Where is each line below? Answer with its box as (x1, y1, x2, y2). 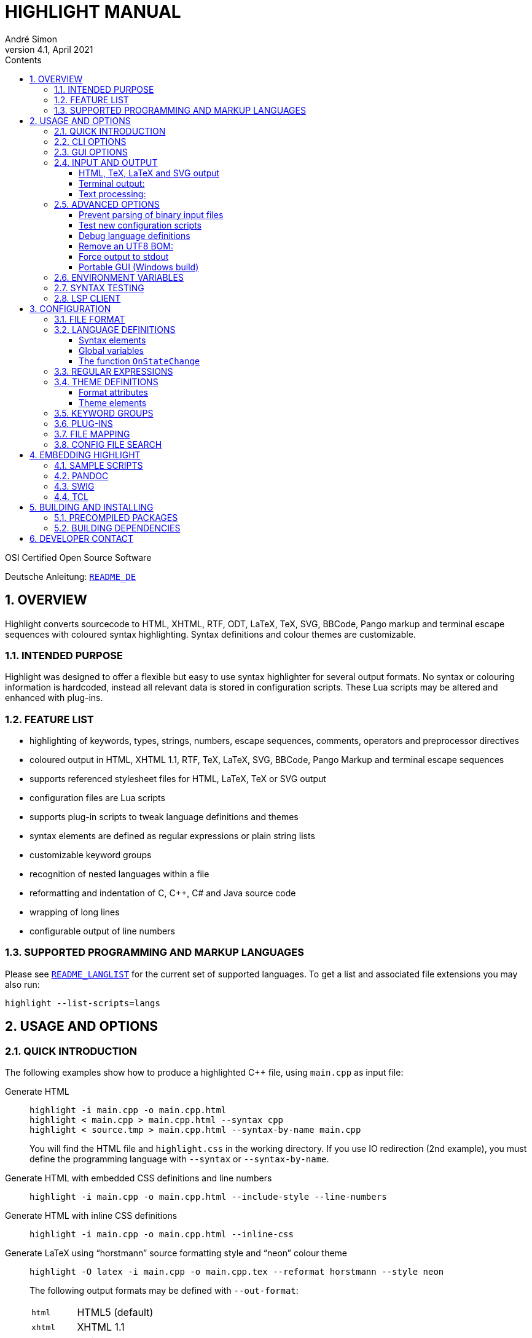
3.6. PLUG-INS (54, 418, 113, 429)
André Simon (5, 33, 57, 44)
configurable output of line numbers (29, 926, 175, 937)
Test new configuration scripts (79, 219, 201, 230)
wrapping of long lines (29, 907, 120, 918)
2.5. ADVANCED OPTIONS (54, 198, 160, 209)
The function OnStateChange (79, 355, 200, 366)
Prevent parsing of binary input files (79, 209, 224, 220)
